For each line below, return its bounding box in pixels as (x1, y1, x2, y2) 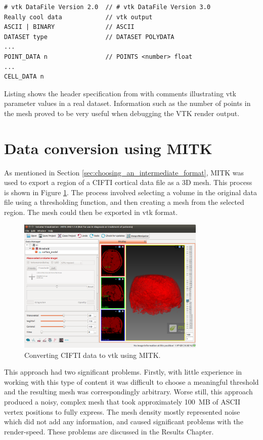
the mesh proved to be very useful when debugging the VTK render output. (4, 107, 240, 118)
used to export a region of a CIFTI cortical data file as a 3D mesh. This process (4, 177, 252, 188)
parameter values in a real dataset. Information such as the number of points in (4, 98, 251, 108)
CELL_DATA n (4, 73, 44, 81)
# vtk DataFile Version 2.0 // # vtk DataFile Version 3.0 (4, 4, 211, 11)
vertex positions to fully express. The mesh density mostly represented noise (4, 406, 240, 417)
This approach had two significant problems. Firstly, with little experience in (4, 366, 242, 377)
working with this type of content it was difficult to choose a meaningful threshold (4, 376, 259, 387)
